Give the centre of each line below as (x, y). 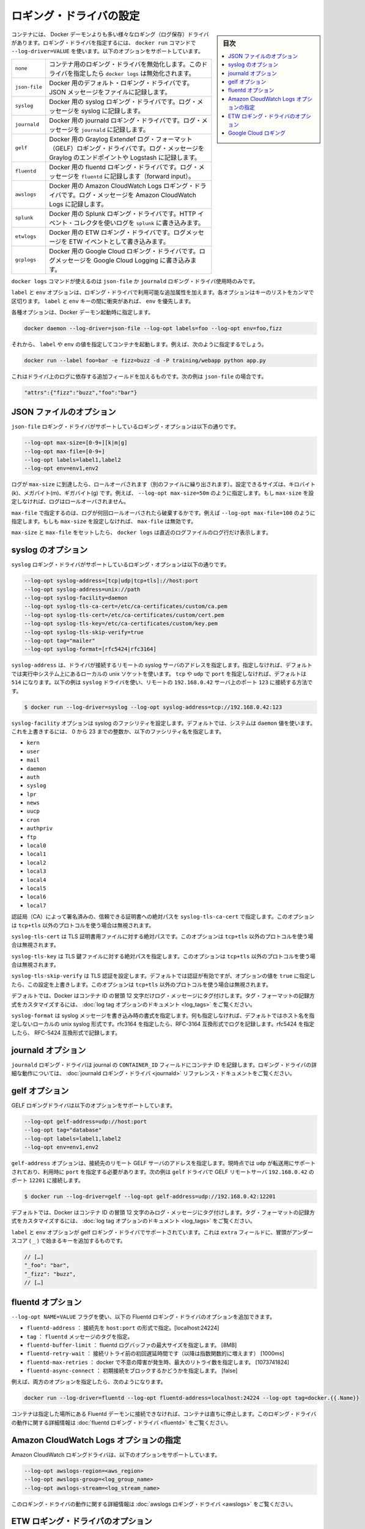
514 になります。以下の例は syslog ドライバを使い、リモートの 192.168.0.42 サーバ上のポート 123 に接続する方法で (162, 683)
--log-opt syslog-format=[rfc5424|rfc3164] (90, 649)
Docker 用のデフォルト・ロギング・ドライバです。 (121, 83)
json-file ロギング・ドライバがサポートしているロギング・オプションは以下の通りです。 (125, 427)
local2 (36, 863)
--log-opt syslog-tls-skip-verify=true (84, 632)
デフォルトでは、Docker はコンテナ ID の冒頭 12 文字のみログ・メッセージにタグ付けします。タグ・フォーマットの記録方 (163, 1212)
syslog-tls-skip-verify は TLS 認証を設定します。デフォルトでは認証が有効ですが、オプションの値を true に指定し (164, 976)
